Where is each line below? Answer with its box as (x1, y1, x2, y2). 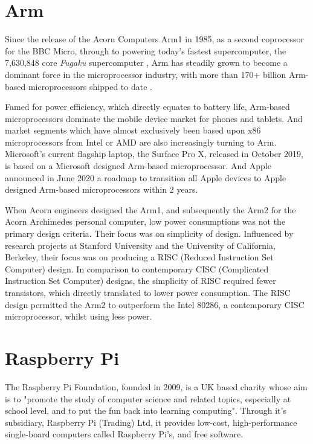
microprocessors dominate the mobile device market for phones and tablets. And (5, 112, 303, 124)
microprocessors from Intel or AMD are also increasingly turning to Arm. (5, 135, 277, 148)
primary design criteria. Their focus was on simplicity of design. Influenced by (5, 227, 294, 240)
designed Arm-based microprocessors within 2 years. (5, 183, 198, 196)
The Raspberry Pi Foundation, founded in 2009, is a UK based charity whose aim (5, 380, 308, 393)
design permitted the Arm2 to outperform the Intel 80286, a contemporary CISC (5, 298, 305, 310)
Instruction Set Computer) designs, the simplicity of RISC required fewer (5, 274, 276, 287)
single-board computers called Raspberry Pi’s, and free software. (5, 428, 244, 440)
